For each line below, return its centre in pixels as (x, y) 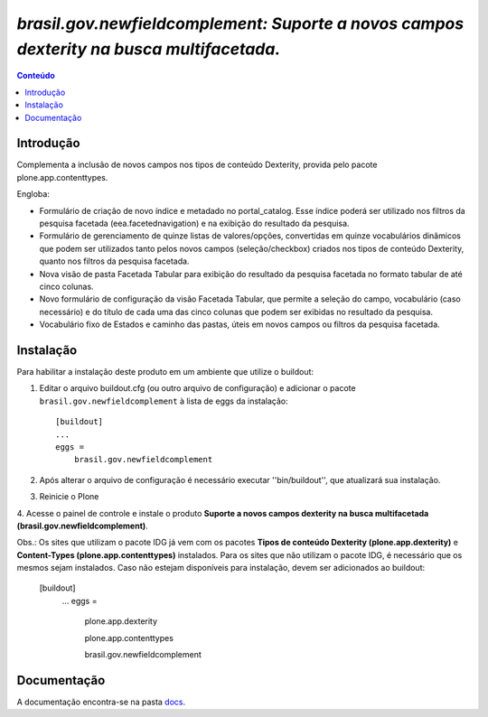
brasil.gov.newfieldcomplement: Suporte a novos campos (240, 23)
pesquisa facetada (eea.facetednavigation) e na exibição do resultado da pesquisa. (194, 223)
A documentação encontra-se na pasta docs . (101, 702)
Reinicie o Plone (69, 497)
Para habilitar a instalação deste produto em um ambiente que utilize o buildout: (165, 372)
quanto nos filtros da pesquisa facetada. (114, 261)
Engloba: (33, 194)
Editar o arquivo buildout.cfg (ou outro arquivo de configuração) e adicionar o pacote (197, 388)
